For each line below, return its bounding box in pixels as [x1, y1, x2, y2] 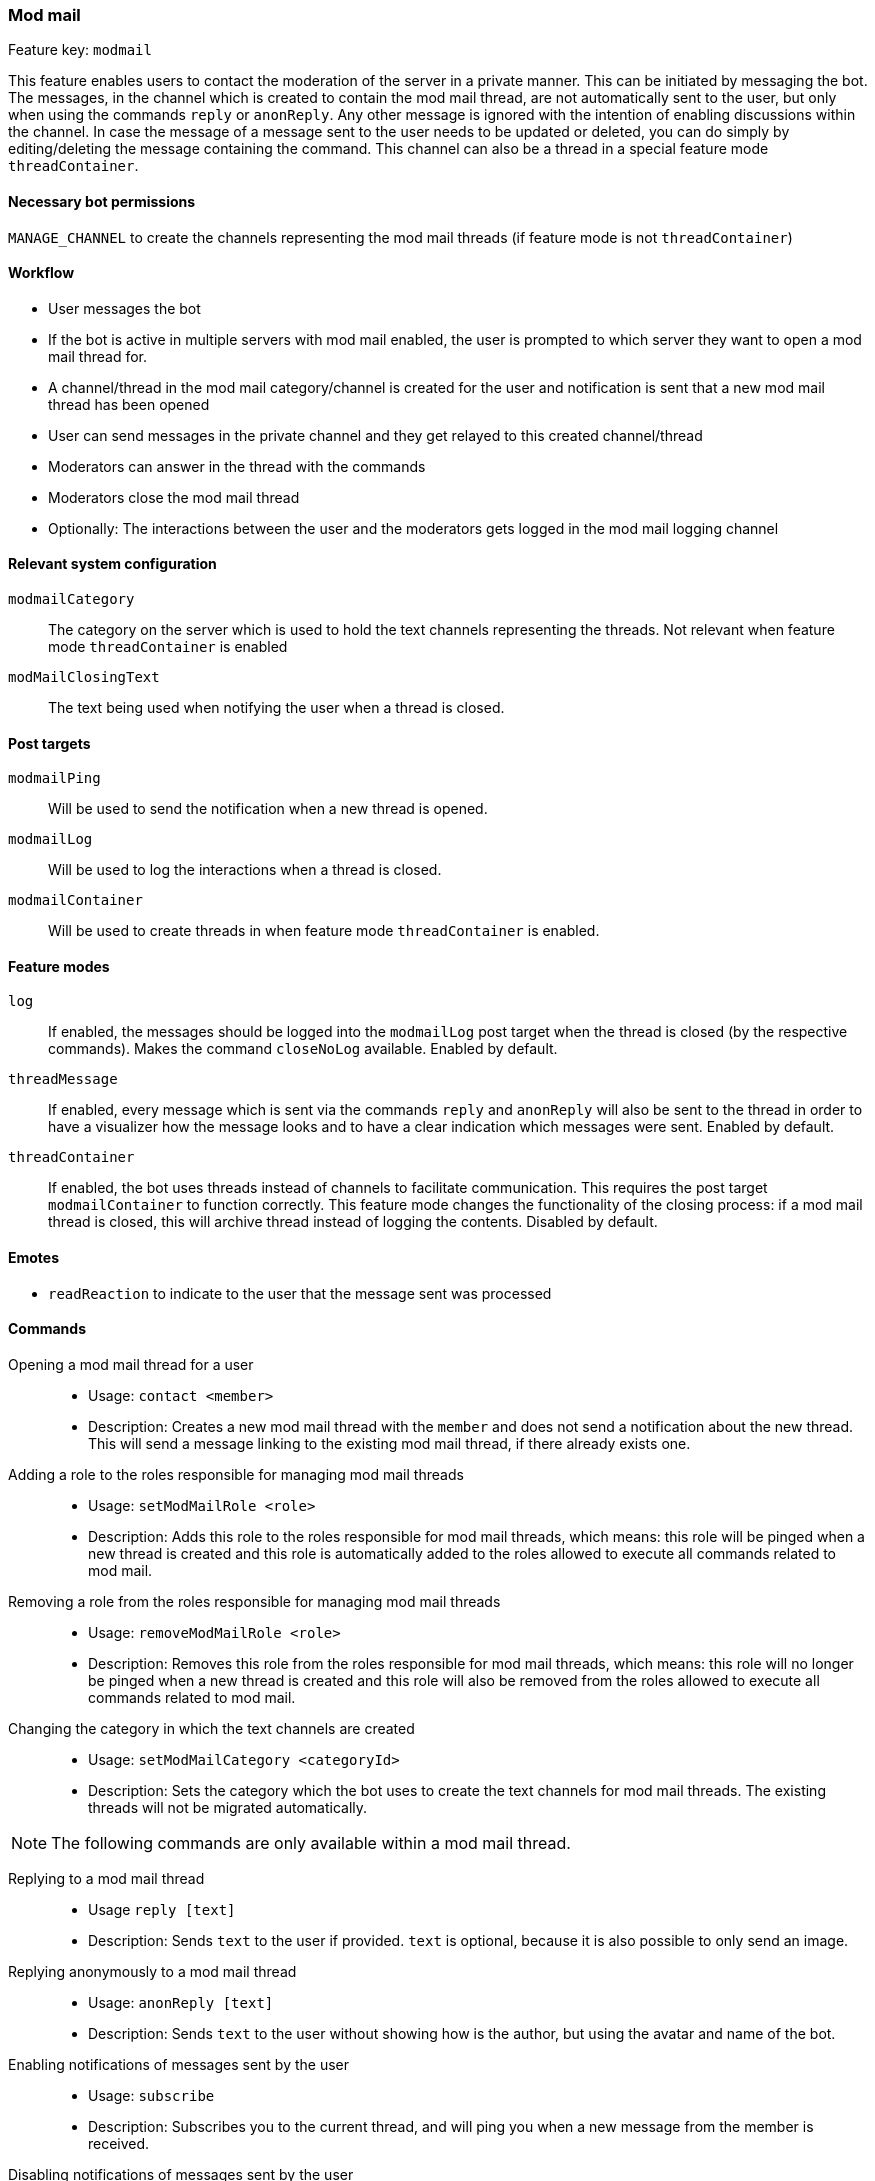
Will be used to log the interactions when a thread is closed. [48, 861, 442, 879]
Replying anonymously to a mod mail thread [8, 1962, 297, 1980]
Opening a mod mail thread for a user [8, 1355, 254, 1373]
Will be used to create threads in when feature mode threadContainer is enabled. [48, 922, 600, 940]
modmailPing [8, 770, 101, 787]
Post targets [8, 734, 91, 752]
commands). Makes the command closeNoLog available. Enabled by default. [48, 1040, 558, 1058]
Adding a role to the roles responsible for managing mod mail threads [8, 1465, 464, 1483]
